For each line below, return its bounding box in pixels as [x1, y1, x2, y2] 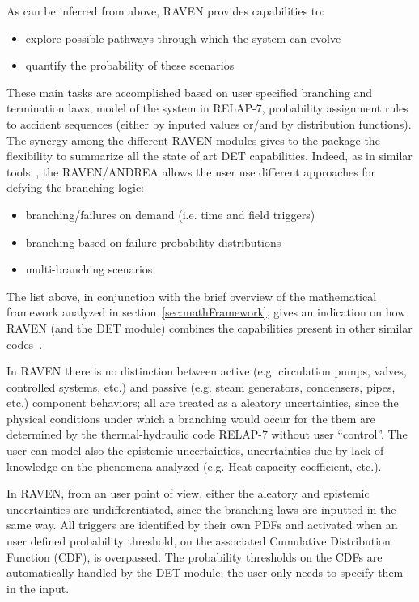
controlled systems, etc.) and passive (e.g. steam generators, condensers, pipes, [6, 378, 396, 395]
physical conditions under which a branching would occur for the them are [6, 409, 375, 426]
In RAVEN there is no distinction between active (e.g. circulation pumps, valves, [6, 362, 407, 379]
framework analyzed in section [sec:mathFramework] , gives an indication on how [6, 303, 406, 320]
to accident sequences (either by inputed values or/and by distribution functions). [6, 115, 412, 132]
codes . [6, 335, 43, 352]
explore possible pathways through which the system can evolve [25, 29, 341, 46]
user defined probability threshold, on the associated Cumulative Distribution [6, 532, 391, 549]
